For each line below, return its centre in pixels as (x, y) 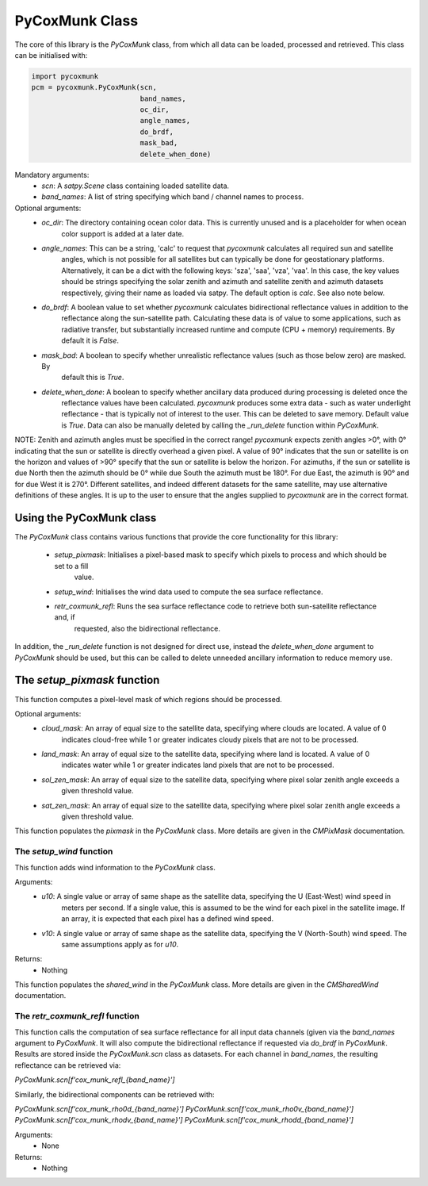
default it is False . (90, 340)
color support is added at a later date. (123, 233)
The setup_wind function (64, 851)
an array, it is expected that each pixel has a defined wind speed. (167, 919)
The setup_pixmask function (87, 680)
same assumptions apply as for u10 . (120, 944)
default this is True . (93, 378)
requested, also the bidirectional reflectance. (147, 628)
